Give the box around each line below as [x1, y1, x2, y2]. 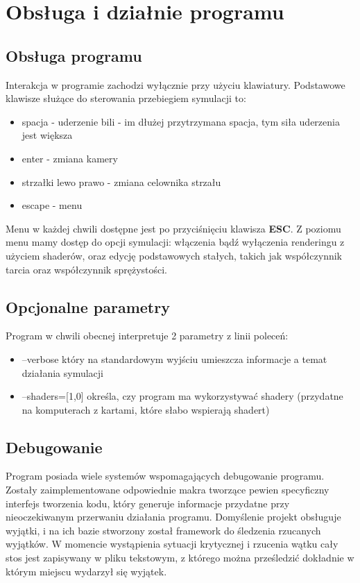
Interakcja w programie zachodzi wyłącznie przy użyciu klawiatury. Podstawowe [6, 77, 345, 92]
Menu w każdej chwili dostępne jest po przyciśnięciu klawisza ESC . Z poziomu [6, 221, 341, 235]
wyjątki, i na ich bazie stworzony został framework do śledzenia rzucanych [6, 523, 321, 537]
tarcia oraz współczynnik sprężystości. [6, 262, 168, 276]
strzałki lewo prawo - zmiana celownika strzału [22, 174, 221, 189]
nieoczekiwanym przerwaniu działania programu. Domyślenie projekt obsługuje [6, 509, 341, 524]
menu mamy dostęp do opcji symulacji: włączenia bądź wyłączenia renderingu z [6, 235, 345, 249]
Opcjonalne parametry [6, 296, 170, 317]
